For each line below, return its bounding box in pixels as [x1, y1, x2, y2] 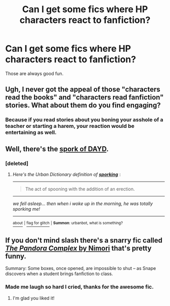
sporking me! [12, 206, 40, 212]
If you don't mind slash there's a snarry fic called [5, 236, 163, 245]
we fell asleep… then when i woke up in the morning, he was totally [12, 200, 153, 207]
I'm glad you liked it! [12, 295, 55, 301]
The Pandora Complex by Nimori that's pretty [5, 244, 152, 252]
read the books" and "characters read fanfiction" [5, 93, 164, 102]
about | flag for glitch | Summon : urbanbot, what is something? [12, 220, 123, 225]
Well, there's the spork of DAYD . [5, 145, 109, 153]
